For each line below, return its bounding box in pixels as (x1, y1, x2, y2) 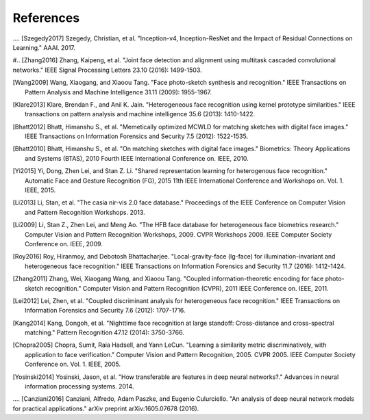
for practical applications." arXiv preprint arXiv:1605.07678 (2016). (12, 404, 199, 412)
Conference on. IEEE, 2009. (25, 239, 103, 248)
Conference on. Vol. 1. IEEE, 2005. (25, 360, 121, 369)
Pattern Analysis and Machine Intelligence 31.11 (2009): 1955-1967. (25, 88, 212, 96)
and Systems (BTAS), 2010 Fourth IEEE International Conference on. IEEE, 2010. (25, 154, 249, 162)
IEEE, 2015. (25, 186, 56, 194)
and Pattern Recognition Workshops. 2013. (25, 208, 145, 216)
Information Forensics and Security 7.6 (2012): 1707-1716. (25, 306, 186, 315)
